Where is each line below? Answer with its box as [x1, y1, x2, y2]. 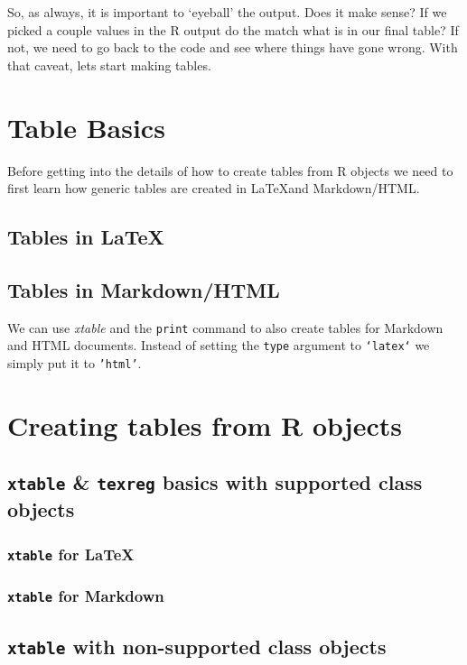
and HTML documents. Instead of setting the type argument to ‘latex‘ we [7, 336, 430, 355]
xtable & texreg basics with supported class [7, 468, 423, 496]
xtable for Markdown [7, 585, 164, 607]
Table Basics [7, 108, 165, 145]
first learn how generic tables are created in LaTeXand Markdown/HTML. [7, 179, 420, 198]
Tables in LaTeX [7, 223, 164, 251]
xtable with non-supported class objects [7, 632, 387, 660]
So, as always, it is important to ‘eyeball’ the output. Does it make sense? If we [7, 3, 447, 21]
